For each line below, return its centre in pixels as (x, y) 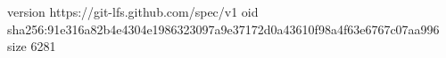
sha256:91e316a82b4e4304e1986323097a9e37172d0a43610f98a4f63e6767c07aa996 (223, 29)
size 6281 (32, 46)
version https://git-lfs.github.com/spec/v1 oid (133, 11)
